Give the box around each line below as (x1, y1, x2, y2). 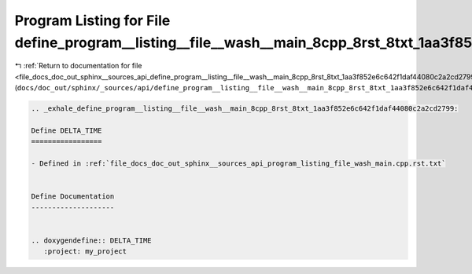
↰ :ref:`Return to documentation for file (14, 61, 142, 71)
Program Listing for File (14, 12, 171, 29)
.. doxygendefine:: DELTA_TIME (31, 236, 153, 245)
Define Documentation (31, 192, 115, 201)
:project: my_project (43, 247, 127, 256)
